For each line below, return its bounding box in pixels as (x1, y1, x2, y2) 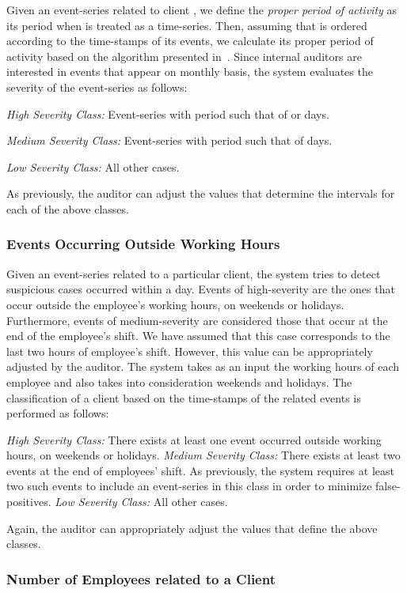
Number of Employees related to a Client (6, 568, 276, 588)
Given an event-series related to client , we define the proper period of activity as (6, 2, 397, 17)
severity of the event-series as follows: (6, 78, 188, 95)
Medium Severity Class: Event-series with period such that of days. (6, 132, 333, 149)
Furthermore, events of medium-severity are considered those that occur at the (6, 312, 388, 328)
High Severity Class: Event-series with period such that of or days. (6, 105, 329, 122)
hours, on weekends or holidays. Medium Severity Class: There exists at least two (6, 447, 401, 463)
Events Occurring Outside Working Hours (6, 234, 280, 254)
